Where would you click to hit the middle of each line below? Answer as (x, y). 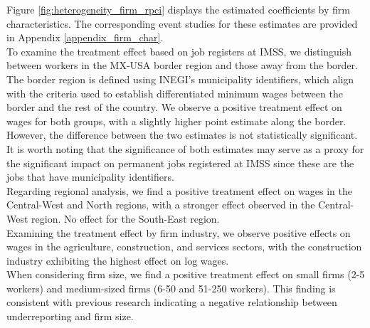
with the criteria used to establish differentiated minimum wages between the (175, 93)
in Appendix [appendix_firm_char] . (85, 37)
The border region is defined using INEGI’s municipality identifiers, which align (180, 79)
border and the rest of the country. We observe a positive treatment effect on (174, 107)
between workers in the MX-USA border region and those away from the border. (182, 65)
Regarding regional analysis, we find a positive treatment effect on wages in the (179, 190)
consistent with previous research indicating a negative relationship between (172, 302)
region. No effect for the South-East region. (126, 218)
